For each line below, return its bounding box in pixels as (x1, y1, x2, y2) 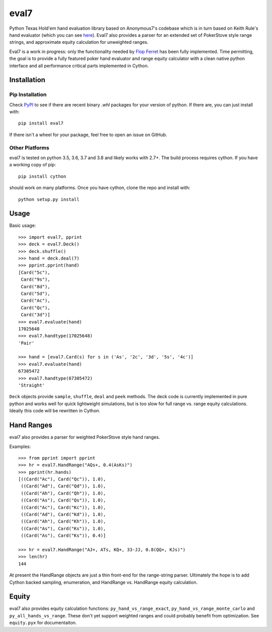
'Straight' (18, 383, 45, 388)
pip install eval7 (18, 120, 64, 126)
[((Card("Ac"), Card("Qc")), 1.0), (18, 476, 106, 482)
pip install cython (18, 173, 66, 179)
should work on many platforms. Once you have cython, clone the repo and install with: (9, 184, 190, 191)
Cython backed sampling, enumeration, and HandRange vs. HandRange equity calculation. (9, 579, 198, 585)
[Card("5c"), (18, 270, 50, 275)
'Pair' (18, 340, 35, 346)
